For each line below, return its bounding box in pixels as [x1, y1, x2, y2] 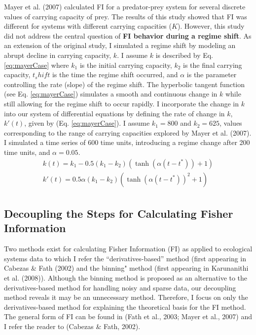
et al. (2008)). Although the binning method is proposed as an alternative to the [4, 272, 248, 283]
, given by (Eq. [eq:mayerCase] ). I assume [24, 118, 150, 128]
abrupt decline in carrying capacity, [4, 49, 111, 60]
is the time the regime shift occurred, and [52, 69, 178, 80]
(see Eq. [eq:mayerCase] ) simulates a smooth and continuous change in [4, 89, 218, 99]
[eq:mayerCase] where [4, 59, 69, 70]
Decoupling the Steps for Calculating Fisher [4, 205, 233, 221]
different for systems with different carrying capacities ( [4, 21, 172, 31]
